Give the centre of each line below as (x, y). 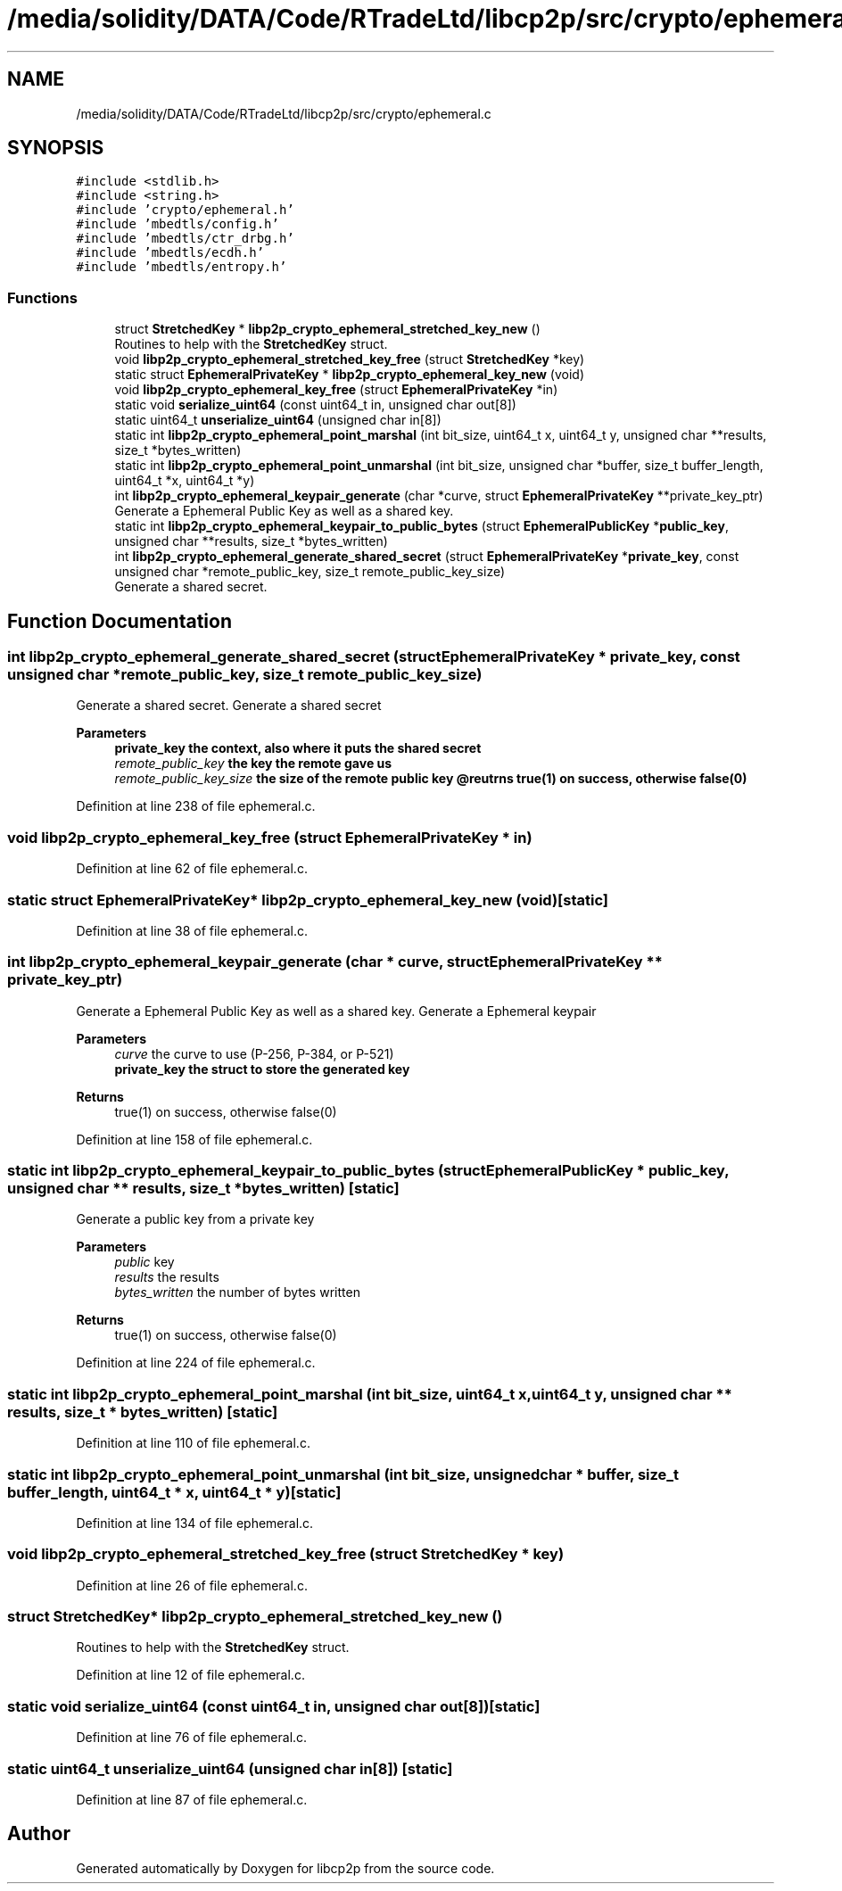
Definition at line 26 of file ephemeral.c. (192, 1585)
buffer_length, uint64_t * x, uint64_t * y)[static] (174, 1492)
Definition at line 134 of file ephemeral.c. (195, 1523)
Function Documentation (120, 621)
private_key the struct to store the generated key (262, 1069)
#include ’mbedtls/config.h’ (177, 224)
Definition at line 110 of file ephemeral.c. (193, 1443)
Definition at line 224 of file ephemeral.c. (196, 1363)
